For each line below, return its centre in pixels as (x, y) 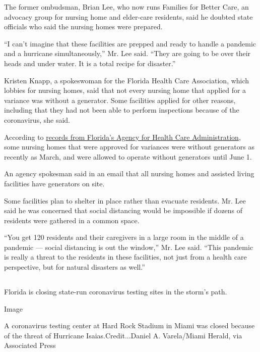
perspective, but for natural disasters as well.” (75, 267)
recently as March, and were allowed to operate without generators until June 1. (128, 156)
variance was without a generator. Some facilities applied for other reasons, (120, 100)
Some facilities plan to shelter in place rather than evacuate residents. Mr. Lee (125, 200)
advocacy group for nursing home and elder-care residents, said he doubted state (128, 16)
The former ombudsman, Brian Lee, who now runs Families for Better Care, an (126, 7)
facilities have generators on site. (54, 183)
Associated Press (30, 345)
